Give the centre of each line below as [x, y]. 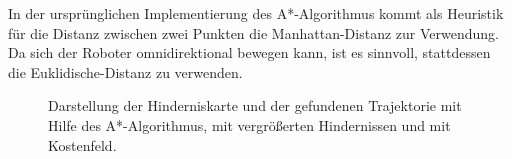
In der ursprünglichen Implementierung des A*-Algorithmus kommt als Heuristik [256, 13]
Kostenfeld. [82, 144]
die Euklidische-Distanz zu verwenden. [125, 71]
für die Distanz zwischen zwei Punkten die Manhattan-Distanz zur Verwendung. [253, 32]
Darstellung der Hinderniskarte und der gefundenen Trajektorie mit [255, 105]
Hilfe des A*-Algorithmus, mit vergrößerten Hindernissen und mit [249, 124]
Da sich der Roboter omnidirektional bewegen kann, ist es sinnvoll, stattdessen [249, 52]
